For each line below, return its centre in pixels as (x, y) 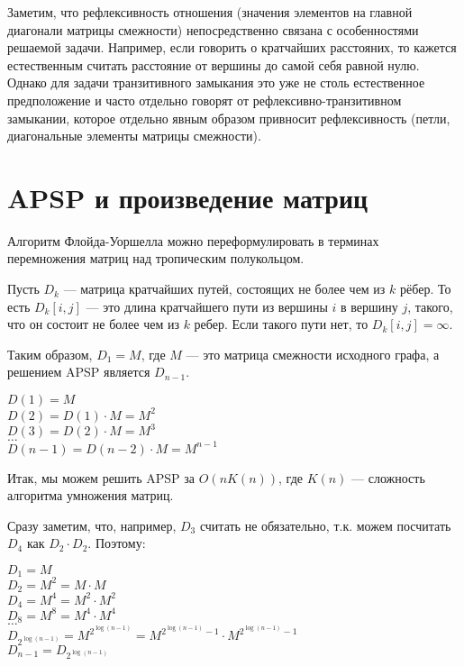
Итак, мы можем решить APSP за (101, 477)
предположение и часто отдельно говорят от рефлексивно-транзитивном (205, 100)
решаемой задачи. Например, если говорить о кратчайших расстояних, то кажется (232, 47)
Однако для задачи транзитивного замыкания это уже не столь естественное (216, 82)
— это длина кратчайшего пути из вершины (207, 306)
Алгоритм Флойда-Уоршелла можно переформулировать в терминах (193, 240)
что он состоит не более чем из (93, 324)
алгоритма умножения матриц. (91, 495)
